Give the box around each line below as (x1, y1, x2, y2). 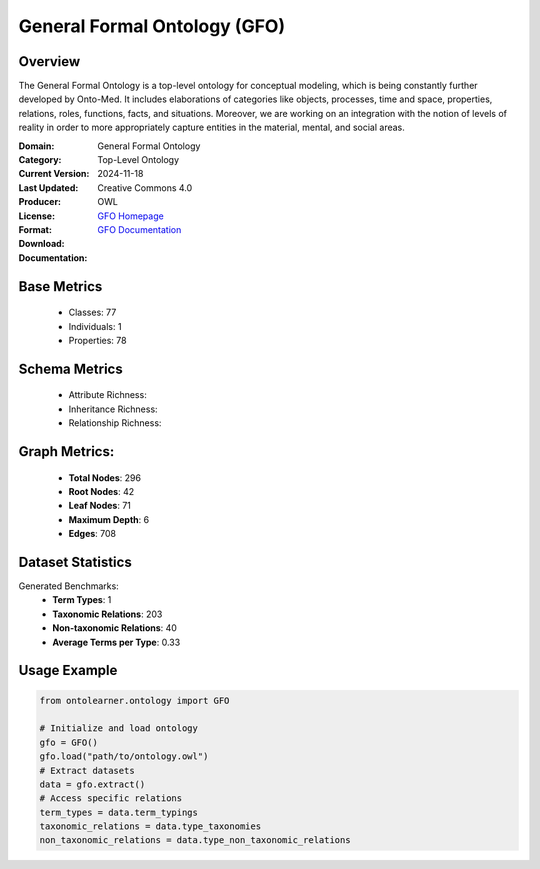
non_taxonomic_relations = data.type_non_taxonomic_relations (39, 835, 351, 846)
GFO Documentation (97, 223, 182, 235)
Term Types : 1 (52, 594, 112, 606)
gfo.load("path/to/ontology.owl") (39, 751, 209, 762)
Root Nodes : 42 (68, 485, 135, 497)
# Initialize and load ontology (39, 723, 199, 734)
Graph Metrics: (18, 443, 115, 460)
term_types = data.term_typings (39, 806, 199, 818)
